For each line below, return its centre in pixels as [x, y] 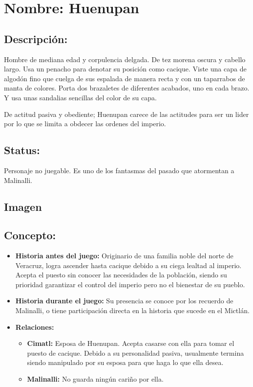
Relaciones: [35, 327]
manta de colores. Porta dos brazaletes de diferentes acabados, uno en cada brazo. [127, 88]
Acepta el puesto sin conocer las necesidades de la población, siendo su [121, 275]
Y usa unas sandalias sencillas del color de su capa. [80, 97]
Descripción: [36, 38]
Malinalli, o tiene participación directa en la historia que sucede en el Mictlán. [132, 310]
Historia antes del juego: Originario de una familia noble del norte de [124, 256]
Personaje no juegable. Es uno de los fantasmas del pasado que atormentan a [119, 170]
